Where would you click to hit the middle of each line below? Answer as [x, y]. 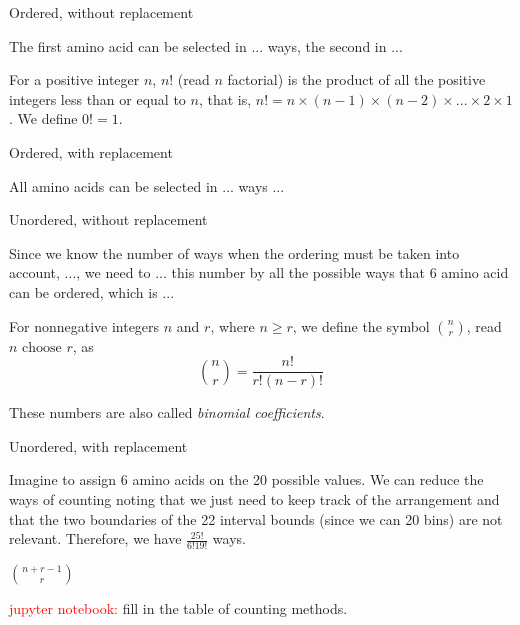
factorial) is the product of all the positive [356, 79]
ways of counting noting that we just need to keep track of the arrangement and [254, 498]
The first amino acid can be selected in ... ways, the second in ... [206, 45]
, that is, [225, 98]
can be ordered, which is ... [92, 291]
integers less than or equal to [97, 98]
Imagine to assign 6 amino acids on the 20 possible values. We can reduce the [246, 479]
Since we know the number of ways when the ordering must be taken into [234, 252]
